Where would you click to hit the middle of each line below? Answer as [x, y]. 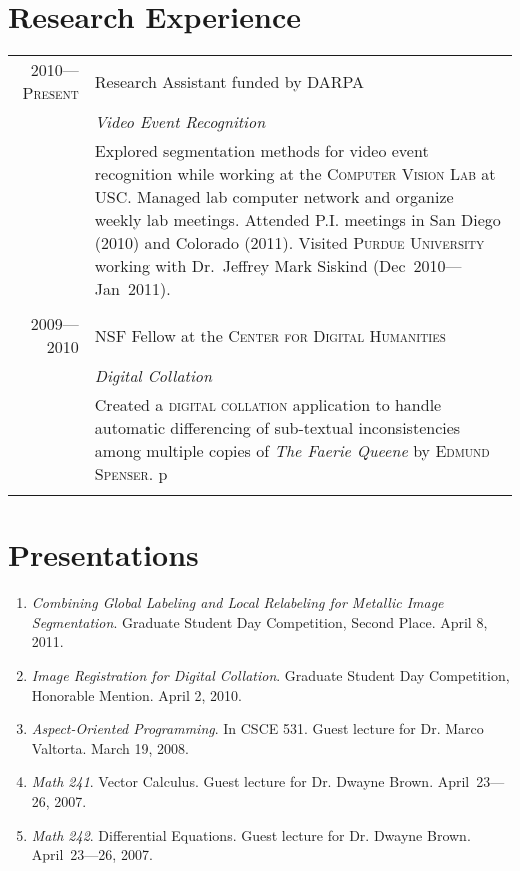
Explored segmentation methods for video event [261, 151]
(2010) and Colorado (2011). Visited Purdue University [289, 243]
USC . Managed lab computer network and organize [274, 197]
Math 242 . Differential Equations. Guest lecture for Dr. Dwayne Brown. [251, 834]
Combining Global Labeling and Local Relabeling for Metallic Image [237, 602]
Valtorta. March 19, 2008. [110, 747]
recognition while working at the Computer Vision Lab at [295, 174]
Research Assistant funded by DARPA [229, 81]
